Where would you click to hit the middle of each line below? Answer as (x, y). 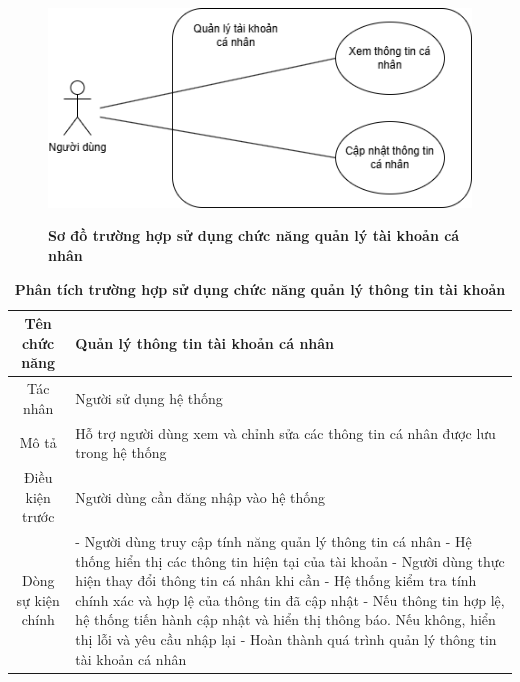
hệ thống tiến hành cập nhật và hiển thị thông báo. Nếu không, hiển (285, 619)
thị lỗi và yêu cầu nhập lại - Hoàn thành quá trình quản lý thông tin (286, 639)
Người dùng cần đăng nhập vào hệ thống (200, 496)
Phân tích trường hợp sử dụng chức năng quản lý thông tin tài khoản (260, 288)
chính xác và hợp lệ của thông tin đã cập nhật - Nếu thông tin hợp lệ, (290, 599)
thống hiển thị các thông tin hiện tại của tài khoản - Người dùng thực (290, 560)
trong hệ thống (121, 452)
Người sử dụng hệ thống (149, 397)
